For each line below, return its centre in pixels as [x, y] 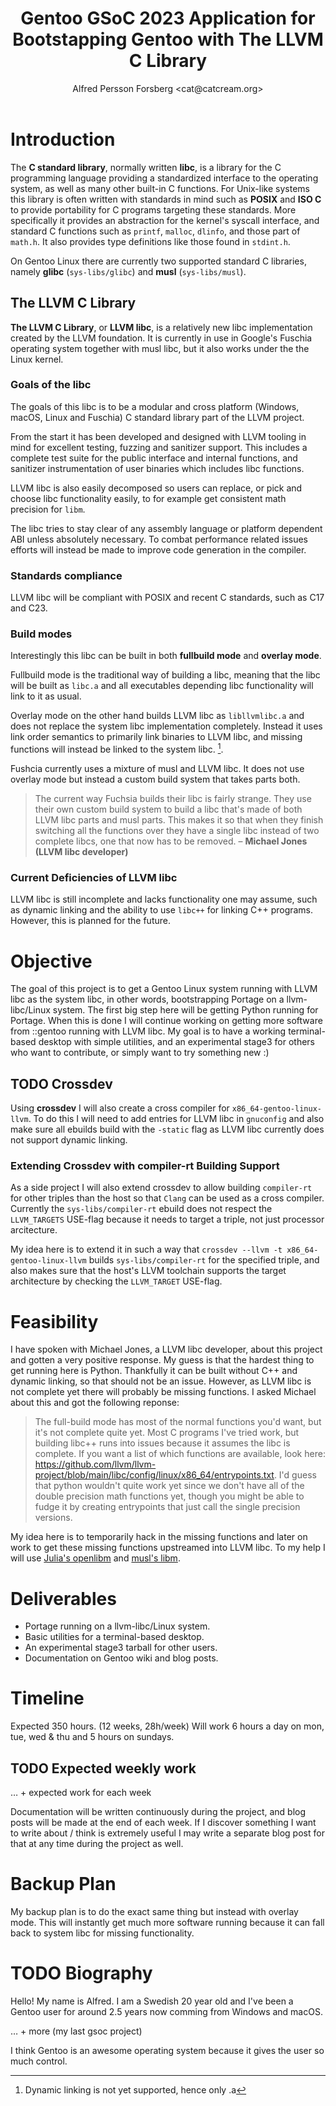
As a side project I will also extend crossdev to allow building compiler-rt [161, 1188]
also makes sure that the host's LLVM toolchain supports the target [148, 1271]
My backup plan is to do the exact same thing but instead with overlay [154, 1911]
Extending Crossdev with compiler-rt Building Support [145, 1166]
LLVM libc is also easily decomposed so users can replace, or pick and [156, 488]
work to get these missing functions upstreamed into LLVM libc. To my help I [168, 1548]
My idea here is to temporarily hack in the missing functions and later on [159, 1537]
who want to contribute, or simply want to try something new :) [140, 1053]
